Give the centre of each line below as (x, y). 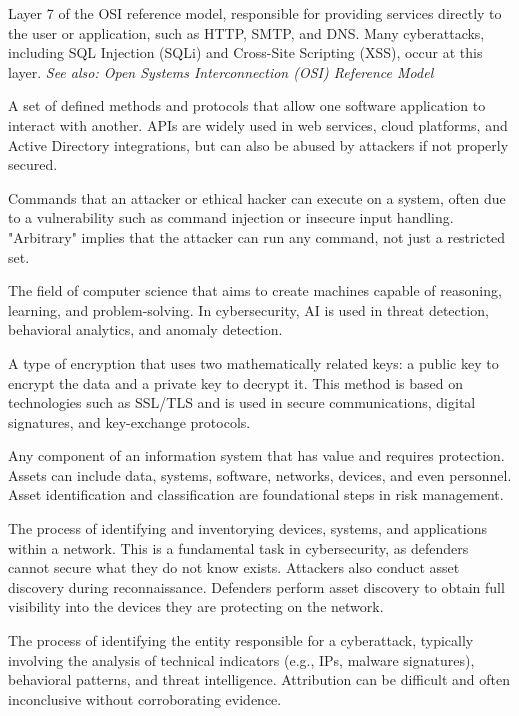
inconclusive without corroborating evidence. (145, 698)
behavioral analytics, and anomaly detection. (145, 329)
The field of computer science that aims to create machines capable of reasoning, (255, 290)
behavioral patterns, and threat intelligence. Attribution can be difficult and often (259, 679)
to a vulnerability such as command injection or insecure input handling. (231, 217)
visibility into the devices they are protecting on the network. (196, 606)
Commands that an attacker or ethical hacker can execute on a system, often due (257, 197)
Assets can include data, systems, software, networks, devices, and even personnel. (260, 474)
